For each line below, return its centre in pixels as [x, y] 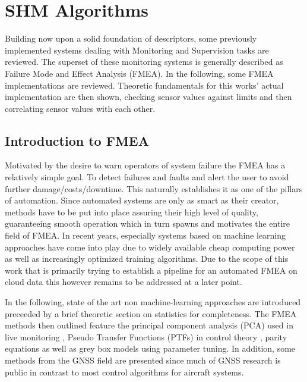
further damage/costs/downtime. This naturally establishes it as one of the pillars [154, 188]
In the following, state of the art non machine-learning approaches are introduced [153, 302]
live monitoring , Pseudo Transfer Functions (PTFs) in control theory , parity [146, 336]
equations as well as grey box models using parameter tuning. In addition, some [150, 348]
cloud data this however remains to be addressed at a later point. [124, 282]
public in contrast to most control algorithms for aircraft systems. [124, 372]
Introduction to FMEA [77, 140]
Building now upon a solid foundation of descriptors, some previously [131, 38]
